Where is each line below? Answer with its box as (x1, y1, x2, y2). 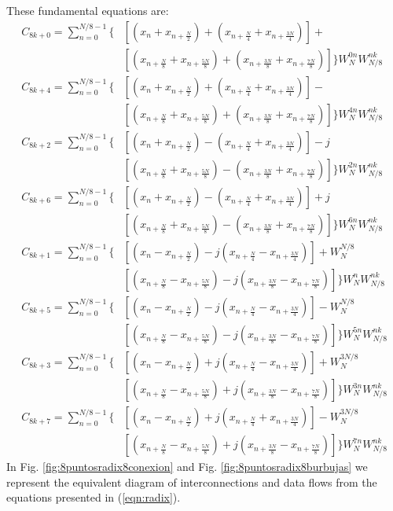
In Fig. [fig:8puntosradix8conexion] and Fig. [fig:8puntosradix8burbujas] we (6, 458, 368, 475)
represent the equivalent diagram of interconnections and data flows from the (6, 473, 377, 490)
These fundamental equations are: (6, 2, 169, 18)
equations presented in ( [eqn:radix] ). (6, 489, 181, 505)
